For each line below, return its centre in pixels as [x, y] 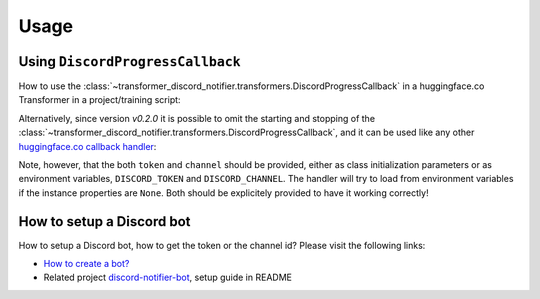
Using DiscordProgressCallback [129, 61]
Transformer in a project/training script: [99, 100]
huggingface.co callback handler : [87, 146]
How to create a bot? [86, 264]
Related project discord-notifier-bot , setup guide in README [167, 277]
